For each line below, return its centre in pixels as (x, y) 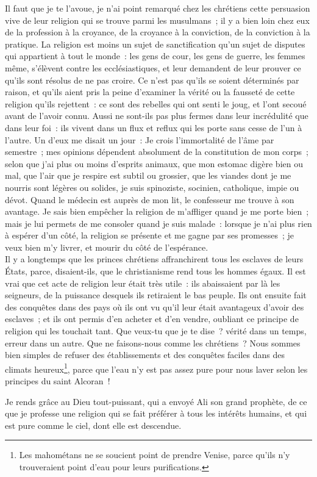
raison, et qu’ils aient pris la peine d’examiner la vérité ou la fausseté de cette (150, 92)
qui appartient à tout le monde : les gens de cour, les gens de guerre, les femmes (155, 56)
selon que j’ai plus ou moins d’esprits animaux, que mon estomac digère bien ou (154, 163)
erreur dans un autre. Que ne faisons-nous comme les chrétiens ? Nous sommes (153, 343)
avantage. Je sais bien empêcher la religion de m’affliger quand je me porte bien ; (157, 211)
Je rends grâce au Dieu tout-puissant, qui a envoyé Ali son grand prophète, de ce (156, 401)
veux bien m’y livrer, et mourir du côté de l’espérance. (107, 247)
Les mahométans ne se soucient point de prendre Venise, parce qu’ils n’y (155, 455)
